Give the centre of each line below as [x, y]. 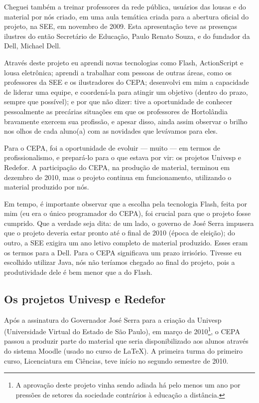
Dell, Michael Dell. [32, 46]
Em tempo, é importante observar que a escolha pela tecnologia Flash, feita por [126, 203]
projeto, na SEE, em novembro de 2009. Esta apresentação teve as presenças [121, 26]
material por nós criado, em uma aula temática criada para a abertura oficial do [127, 16]
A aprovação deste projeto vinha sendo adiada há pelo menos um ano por [128, 385]
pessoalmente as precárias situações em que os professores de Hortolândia [116, 111]
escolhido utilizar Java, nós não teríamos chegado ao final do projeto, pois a [120, 262]
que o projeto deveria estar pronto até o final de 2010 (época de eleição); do [120, 233]
